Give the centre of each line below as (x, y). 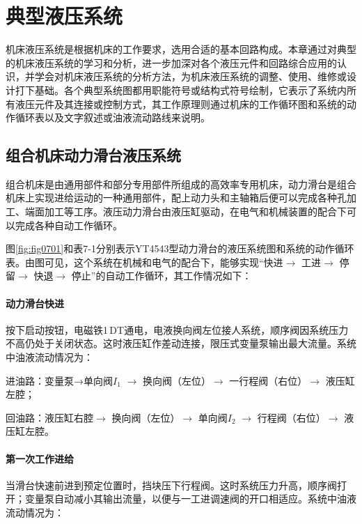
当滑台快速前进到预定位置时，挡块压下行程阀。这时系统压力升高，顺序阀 (171, 485)
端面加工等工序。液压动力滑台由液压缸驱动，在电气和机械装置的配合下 (186, 211)
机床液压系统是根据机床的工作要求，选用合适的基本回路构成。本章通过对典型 (181, 49)
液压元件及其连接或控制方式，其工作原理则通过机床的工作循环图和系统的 (181, 103)
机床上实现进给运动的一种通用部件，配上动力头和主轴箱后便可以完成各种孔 (176, 198)
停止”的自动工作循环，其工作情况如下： (162, 276)
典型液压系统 (64, 16)
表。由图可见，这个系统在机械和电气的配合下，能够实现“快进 (144, 262)
